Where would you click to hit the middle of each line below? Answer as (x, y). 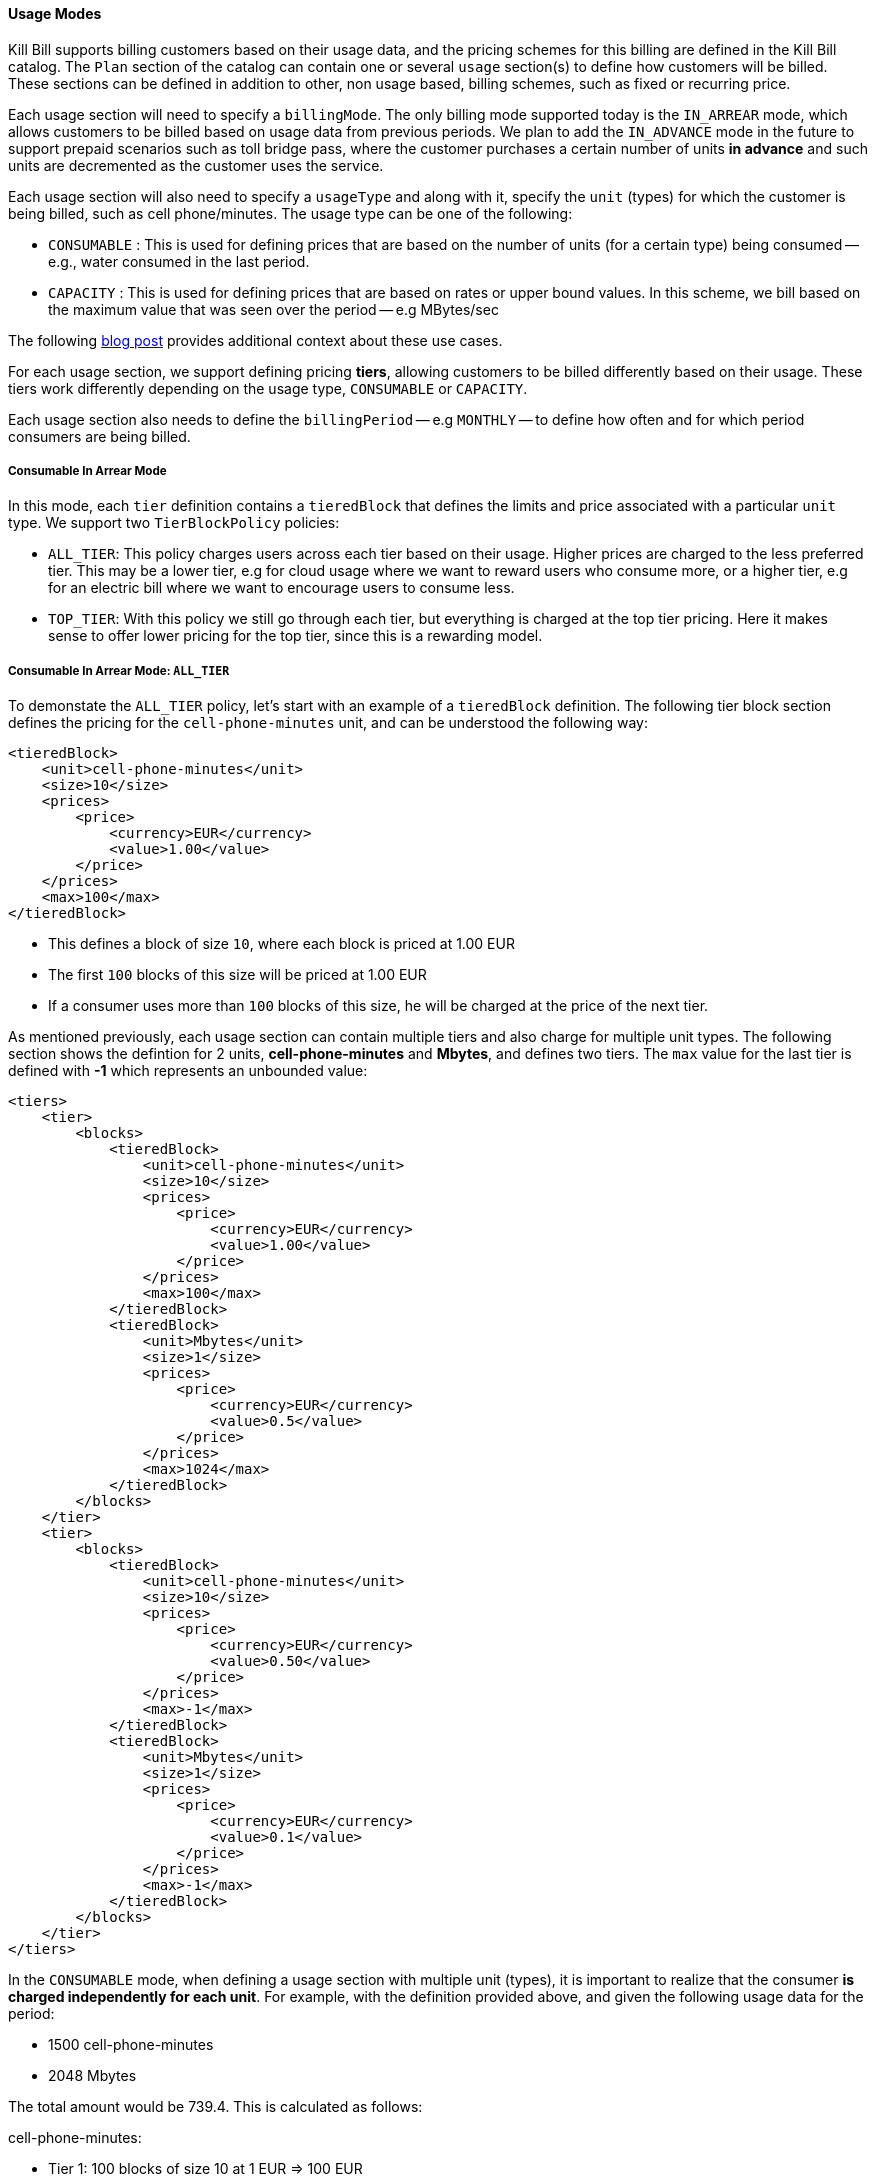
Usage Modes (55, 13)
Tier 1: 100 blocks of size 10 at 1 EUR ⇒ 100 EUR (205, 2169)
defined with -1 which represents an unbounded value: (188, 1071)
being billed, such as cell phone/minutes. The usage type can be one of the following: (290, 213)
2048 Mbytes (92, 2076)
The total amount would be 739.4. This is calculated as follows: (215, 2107)
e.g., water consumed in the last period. (179, 261)
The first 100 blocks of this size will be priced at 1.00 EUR (237, 975)
